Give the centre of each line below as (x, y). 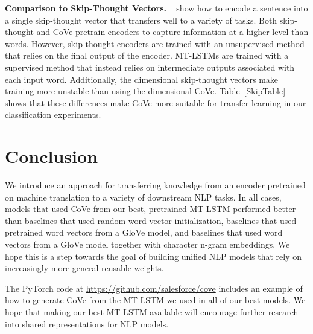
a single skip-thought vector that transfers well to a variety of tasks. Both (141, 20)
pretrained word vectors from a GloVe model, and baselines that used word (144, 232)
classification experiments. (53, 114)
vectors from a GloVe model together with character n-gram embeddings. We (147, 244)
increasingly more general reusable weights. (84, 268)
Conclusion (52, 156)
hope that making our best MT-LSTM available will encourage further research (152, 312)
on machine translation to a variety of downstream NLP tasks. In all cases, (143, 197)
